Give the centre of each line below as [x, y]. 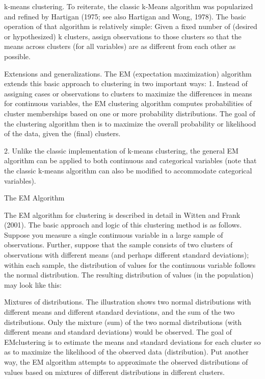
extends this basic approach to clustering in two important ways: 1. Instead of [126, 83]
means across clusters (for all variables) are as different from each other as [120, 46]
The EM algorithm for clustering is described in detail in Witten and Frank [122, 214]
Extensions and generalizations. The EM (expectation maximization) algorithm [128, 73]
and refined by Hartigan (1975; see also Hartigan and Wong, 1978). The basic [125, 16]
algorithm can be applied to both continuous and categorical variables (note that [130, 160]
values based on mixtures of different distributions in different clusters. [114, 372]
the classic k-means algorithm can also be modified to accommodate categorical [128, 170]
